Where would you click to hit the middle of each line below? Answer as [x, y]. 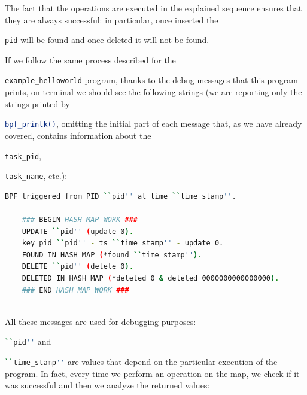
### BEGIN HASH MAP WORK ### [80, 220]
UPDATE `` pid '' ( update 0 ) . [77, 231]
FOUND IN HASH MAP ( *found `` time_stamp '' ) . [112, 255]
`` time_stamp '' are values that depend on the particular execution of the [141, 362]
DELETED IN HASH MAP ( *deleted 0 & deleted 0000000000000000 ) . [151, 278]
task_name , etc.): [36, 176]
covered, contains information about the [78, 135]
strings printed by [37, 103]
